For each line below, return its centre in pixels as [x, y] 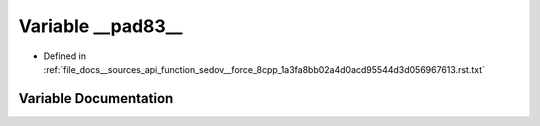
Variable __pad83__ [100, 26]
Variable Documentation [96, 98]
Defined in [65, 56]
